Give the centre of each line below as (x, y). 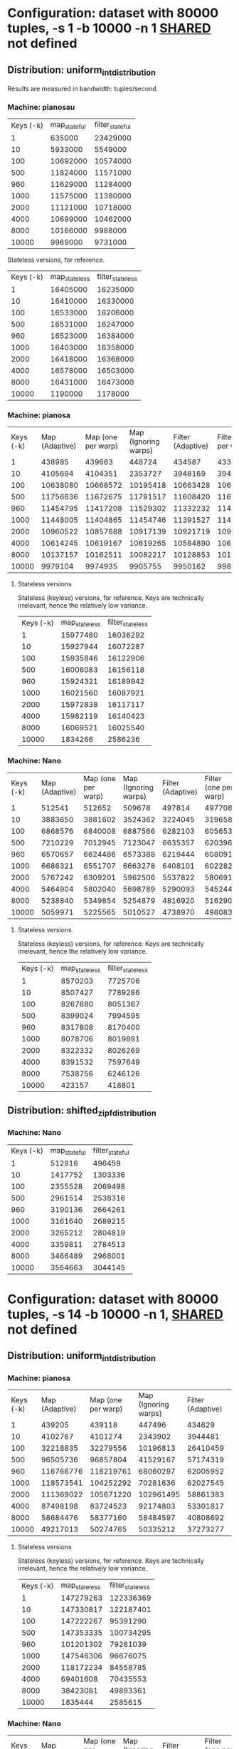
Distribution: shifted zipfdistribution (82, 1111)
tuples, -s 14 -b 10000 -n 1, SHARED (116, 1315)
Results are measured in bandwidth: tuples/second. (83, 89)
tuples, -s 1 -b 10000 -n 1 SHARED (109, 28)
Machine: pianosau (41, 107)
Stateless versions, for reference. (56, 260)
